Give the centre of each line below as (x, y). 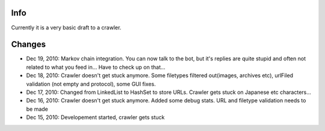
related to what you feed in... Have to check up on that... (96, 67)
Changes (29, 45)
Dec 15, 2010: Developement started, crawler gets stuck (95, 117)
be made (37, 109)
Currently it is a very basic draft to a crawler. (66, 28)
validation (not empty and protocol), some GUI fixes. (91, 84)
